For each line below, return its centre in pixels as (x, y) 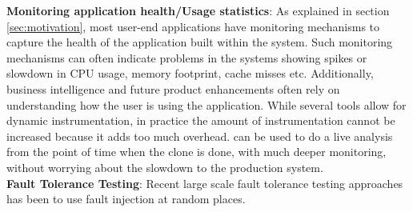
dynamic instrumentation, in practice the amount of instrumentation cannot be (201, 120)
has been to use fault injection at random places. (126, 199)
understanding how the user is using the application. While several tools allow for (206, 104)
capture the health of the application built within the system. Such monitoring (200, 42)
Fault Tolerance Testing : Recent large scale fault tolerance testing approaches (205, 183)
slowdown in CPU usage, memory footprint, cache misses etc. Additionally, (190, 73)
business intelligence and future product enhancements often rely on (173, 88)
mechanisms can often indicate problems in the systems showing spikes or (187, 57)
